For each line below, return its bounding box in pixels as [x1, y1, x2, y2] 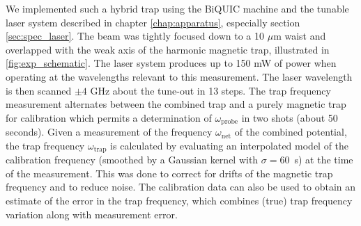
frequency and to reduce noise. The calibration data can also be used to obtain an [6, 179, 356, 194]
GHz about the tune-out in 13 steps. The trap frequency [90, 83, 331, 97]
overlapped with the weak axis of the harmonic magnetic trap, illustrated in [6, 42, 330, 56]
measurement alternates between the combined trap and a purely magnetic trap [6, 97, 346, 111]
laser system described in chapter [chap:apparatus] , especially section [6, 15, 300, 29]
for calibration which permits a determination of [6, 110, 212, 124]
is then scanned [6, 83, 72, 97]
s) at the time [294, 152, 353, 167]
